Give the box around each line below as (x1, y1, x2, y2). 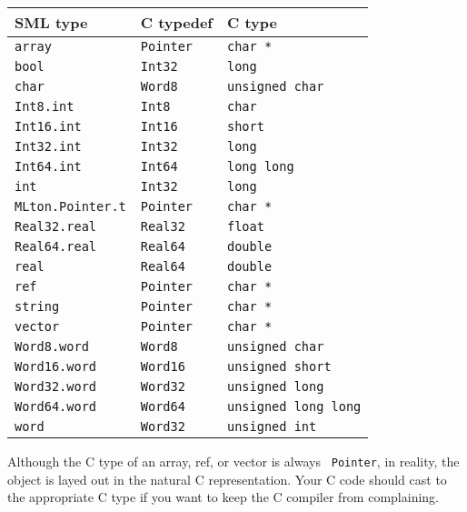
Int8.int (15, 99, 75, 114)
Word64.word (15, 399, 97, 414)
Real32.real (15, 219, 97, 234)
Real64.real (15, 239, 97, 254)
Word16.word (15, 359, 97, 374)
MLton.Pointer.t (15, 199, 126, 214)
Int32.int (15, 139, 82, 154)
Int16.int (15, 119, 82, 134)
